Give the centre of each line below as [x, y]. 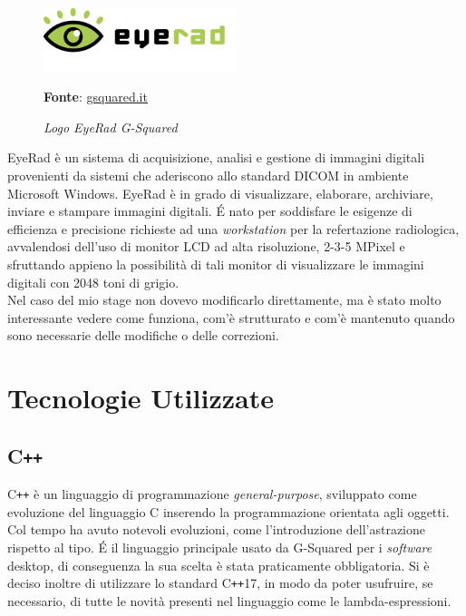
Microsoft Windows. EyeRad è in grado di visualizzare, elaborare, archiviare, [220, 193]
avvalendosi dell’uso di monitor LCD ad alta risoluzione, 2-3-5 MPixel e [206, 246]
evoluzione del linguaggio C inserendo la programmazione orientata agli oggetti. [228, 511]
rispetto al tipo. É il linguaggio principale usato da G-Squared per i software [220, 547]
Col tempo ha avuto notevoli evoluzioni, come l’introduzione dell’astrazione [217, 529]
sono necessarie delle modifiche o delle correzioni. [143, 335]
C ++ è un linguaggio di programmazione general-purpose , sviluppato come [212, 494]
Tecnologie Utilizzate [141, 398]
